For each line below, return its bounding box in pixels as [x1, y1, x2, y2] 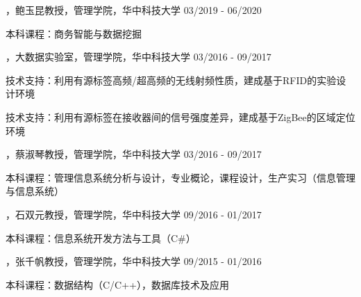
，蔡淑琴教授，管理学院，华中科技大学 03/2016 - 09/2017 [6, 147, 262, 161]
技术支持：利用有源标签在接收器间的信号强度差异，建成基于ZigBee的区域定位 [6, 109, 355, 124]
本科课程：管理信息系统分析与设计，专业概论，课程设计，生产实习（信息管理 [6, 170, 355, 184]
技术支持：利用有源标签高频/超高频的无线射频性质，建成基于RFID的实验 [6, 72, 337, 87]
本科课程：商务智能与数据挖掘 [6, 26, 142, 40]
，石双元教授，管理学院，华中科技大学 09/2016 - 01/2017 [6, 207, 262, 221]
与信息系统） [6, 184, 64, 198]
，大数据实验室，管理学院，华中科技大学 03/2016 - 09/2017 [6, 49, 271, 64]
